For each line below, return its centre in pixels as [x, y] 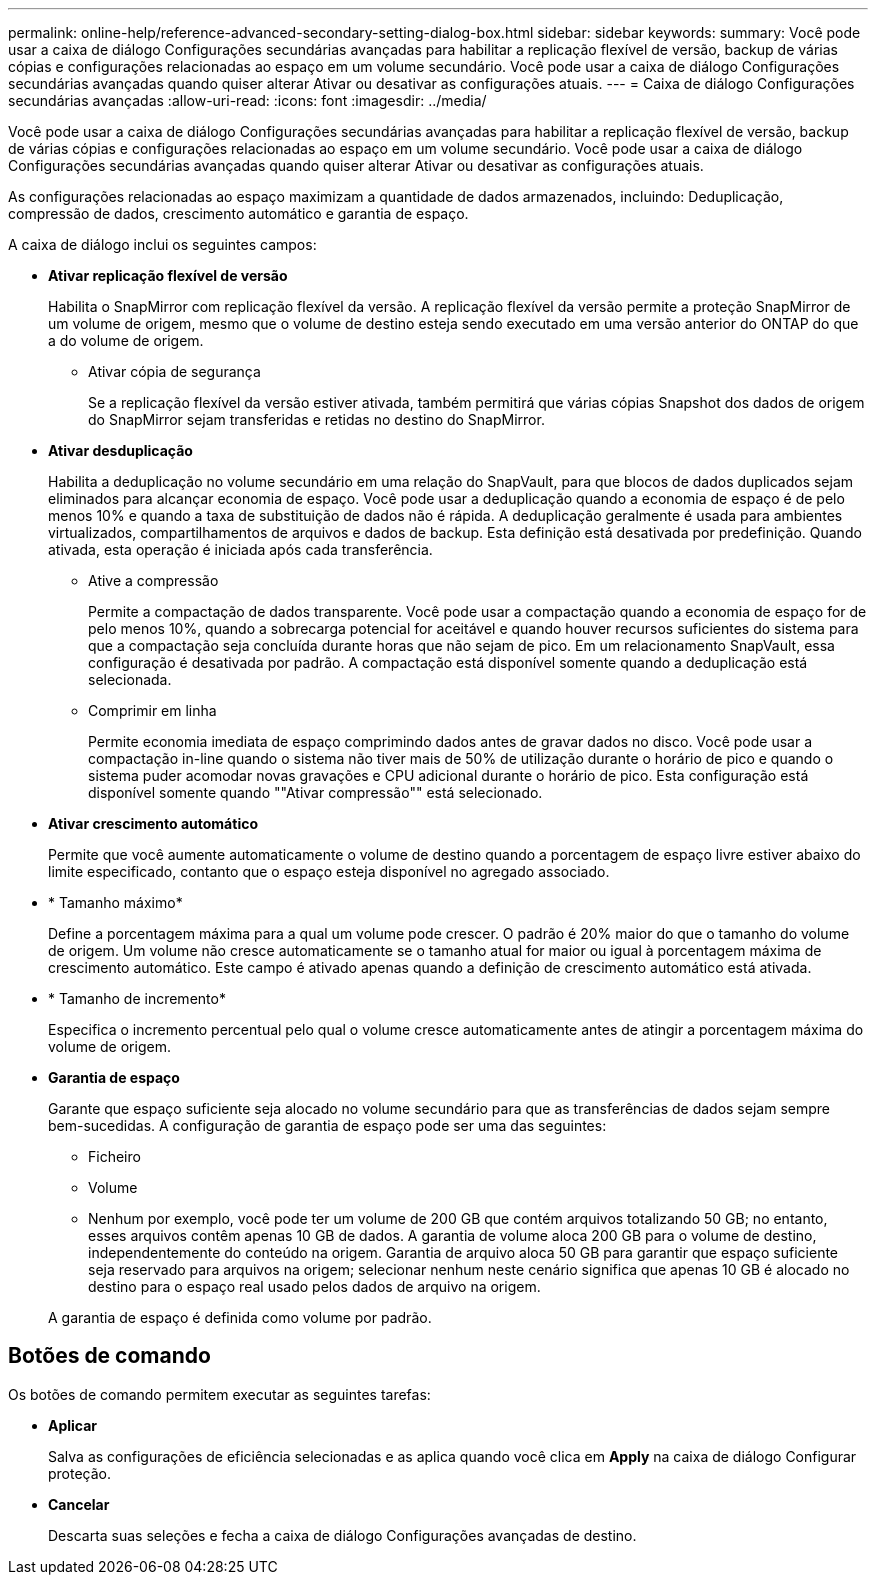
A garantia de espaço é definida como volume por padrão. [240, 1317]
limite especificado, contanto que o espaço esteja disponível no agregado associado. [329, 871]
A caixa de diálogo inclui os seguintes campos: [162, 244]
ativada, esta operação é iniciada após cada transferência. [240, 549]
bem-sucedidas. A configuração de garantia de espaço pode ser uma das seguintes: [327, 1125]
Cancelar [79, 1504]
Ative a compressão [153, 580]
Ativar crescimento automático [153, 823]
